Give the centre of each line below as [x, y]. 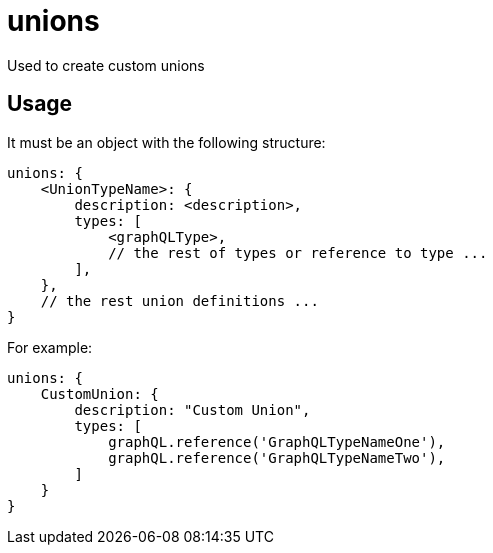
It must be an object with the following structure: [166, 142]
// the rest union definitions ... [179, 300]
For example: [50, 347]
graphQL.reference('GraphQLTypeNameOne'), [277, 441]
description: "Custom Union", [192, 409]
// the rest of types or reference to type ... [298, 252]
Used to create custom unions [106, 65]
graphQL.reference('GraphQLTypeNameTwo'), [277, 457]
